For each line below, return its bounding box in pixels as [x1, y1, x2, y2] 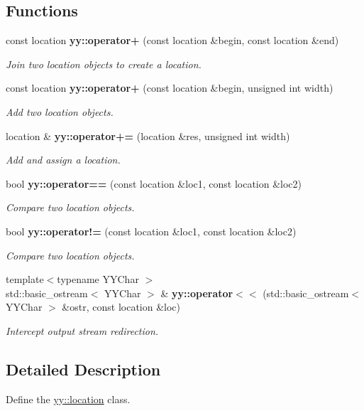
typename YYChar [57, 272, 139, 287]
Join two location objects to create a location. [6, 56, 202, 71]
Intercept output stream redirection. [6, 323, 159, 338]
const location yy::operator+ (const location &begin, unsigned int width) [6, 80, 333, 95]
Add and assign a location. [6, 152, 121, 167]
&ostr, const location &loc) [62, 299, 181, 314]
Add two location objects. [6, 104, 114, 119]
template [6, 272, 44, 287]
